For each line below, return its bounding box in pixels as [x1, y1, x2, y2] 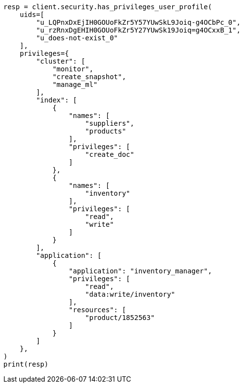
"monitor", [52, 65, 94, 73]
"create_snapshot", [52, 73, 126, 81]
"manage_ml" [52, 81, 97, 88]
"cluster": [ [36, 57, 85, 65]
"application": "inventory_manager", [68, 267, 212, 275]
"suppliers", [85, 119, 134, 127]
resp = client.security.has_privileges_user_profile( [3, 3, 212, 11]
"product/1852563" [85, 314, 155, 321]
